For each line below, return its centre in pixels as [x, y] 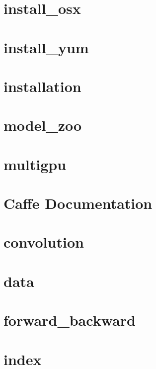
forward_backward [70, 320]
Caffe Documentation [78, 203]
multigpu [35, 164]
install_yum [46, 47]
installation [42, 86]
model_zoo [43, 125]
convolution [44, 242]
